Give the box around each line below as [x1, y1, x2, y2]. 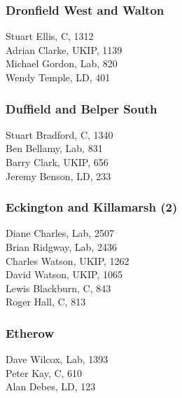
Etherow [6, 324, 54, 341]
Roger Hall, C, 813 [6, 294, 86, 309]
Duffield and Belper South [6, 99, 157, 117]
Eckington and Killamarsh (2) [6, 198, 178, 216]
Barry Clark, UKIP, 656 [6, 155, 108, 169]
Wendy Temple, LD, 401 [6, 70, 111, 84]
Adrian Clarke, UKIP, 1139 [6, 42, 122, 57]
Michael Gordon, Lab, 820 [6, 56, 118, 71]
